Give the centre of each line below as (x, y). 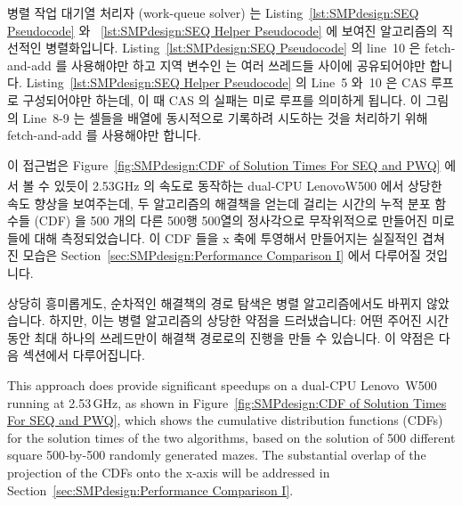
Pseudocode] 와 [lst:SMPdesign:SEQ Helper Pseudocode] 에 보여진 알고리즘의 (223, 30)
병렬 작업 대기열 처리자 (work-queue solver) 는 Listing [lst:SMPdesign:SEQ (213, 12)
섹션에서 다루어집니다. (84, 355)
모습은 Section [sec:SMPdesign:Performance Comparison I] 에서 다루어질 (222, 255)
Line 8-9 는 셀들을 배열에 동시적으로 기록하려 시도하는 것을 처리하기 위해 (225, 117)
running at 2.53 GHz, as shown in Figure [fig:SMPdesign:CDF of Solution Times (227, 402)
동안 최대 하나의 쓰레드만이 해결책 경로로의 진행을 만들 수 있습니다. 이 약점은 (221, 337)
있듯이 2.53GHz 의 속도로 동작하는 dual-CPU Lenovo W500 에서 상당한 (248, 185)
